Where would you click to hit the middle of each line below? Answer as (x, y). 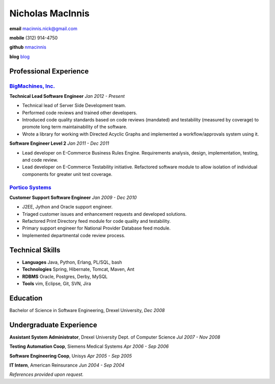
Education (26, 298)
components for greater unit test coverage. (67, 174)
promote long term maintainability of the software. (75, 127)
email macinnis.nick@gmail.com (43, 29)
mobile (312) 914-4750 (34, 38)
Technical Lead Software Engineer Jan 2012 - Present (67, 96)
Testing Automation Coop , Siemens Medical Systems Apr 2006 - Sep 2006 (89, 346)
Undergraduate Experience (53, 325)
